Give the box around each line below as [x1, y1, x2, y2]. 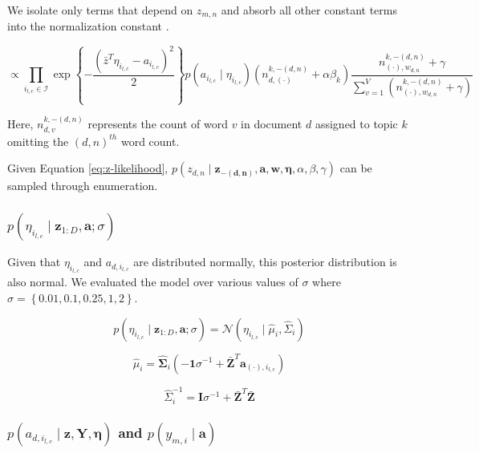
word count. [120, 132, 180, 149]
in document [241, 115, 302, 132]
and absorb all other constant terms [221, 2, 398, 18]
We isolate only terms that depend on [7, 2, 193, 18]
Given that [7, 253, 61, 270]
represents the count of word [87, 115, 228, 132]
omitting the [7, 132, 69, 149]
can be [339, 160, 372, 176]
